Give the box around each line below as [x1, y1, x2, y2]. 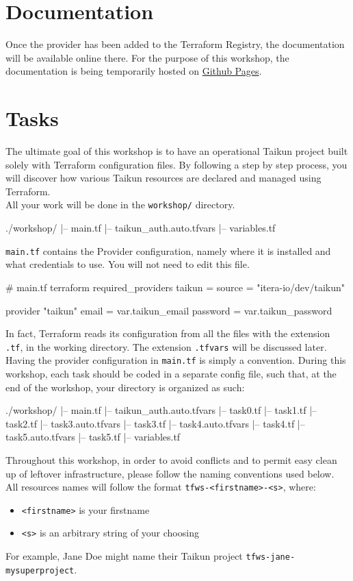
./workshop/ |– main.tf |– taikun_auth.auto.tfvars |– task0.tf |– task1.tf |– [5, 403, 317, 417]
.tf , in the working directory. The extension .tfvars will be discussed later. [5, 339, 327, 354]
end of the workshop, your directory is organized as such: [5, 380, 245, 394]
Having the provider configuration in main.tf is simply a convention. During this [5, 353, 346, 367]
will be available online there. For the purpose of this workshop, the [5, 50, 289, 64]
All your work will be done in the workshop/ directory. [5, 197, 235, 212]
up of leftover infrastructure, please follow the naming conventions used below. [5, 466, 335, 480]
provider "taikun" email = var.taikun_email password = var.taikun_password [5, 303, 332, 317]
